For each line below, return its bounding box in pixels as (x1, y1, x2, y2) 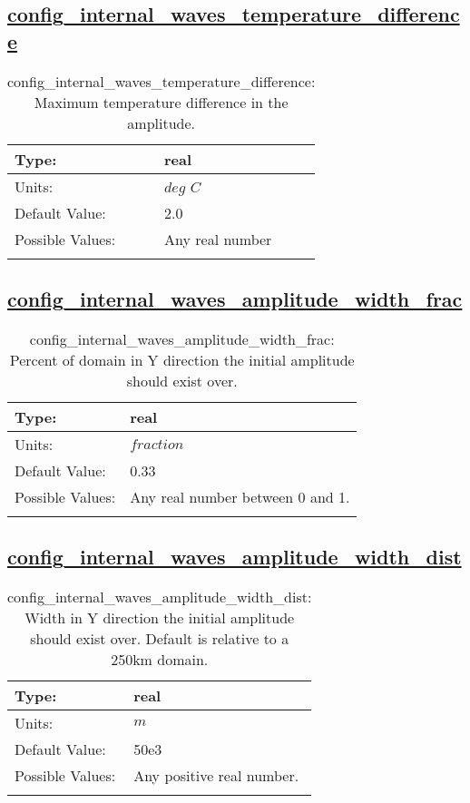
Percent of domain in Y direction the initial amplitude (9, 348, 355, 370)
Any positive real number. (133, 765, 299, 786)
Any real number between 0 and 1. (130, 485, 350, 507)
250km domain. (111, 649, 209, 670)
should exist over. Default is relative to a (30, 628, 289, 649)
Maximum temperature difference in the (34, 91, 289, 113)
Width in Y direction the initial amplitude (24, 607, 295, 628)
